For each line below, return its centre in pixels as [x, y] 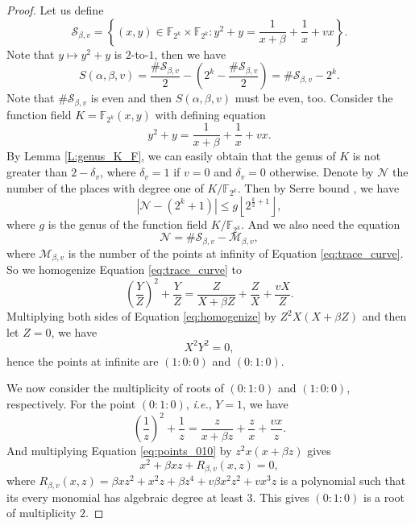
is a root [384, 497]
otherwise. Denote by [322, 172]
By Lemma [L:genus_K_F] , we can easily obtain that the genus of [171, 156]
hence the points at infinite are [83, 360]
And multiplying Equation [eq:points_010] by [119, 451]
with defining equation [210, 114]
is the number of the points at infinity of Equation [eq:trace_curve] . [236, 253]
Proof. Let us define [55, 10]
